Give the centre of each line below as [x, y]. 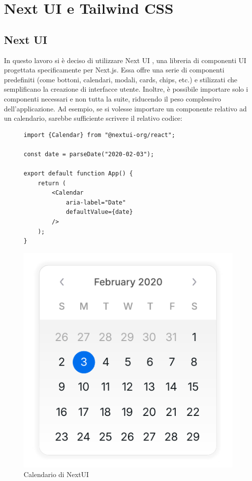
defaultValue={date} [99, 212]
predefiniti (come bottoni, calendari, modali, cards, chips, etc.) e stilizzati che [121, 79]
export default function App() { [78, 174]
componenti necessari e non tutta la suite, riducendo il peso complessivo [113, 98]
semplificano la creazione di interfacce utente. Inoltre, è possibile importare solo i [126, 89]
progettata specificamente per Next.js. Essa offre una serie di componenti [114, 70]
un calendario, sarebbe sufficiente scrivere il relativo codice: [93, 118]
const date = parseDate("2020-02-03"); [89, 154]
